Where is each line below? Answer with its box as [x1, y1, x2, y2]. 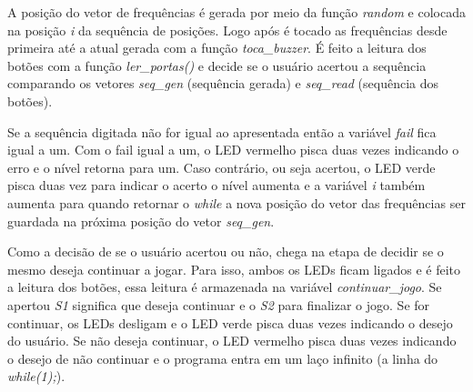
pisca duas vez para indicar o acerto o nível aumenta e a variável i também [7, 176, 426, 195]
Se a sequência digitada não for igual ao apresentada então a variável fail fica [7, 122, 437, 141]
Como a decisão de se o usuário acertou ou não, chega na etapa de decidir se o [7, 242, 444, 261]
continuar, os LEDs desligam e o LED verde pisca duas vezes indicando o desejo [7, 313, 453, 332]
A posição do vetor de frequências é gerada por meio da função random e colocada [7, 3, 466, 21]
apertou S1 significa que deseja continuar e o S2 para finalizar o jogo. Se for [7, 295, 430, 314]
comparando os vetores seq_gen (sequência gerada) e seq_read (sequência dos [7, 74, 439, 93]
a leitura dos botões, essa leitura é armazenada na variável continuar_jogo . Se [7, 277, 442, 297]
